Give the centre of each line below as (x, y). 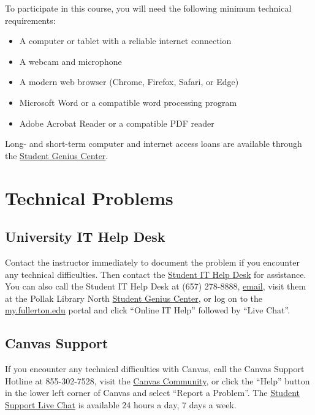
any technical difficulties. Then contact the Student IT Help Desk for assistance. (156, 274)
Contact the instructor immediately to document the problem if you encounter (152, 262)
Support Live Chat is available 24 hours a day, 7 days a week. (121, 404)
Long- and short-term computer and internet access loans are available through (154, 144)
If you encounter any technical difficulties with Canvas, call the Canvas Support (155, 369)
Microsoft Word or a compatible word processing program (128, 102)
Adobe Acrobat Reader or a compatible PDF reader (117, 123)
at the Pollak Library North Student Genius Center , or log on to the (134, 298)
